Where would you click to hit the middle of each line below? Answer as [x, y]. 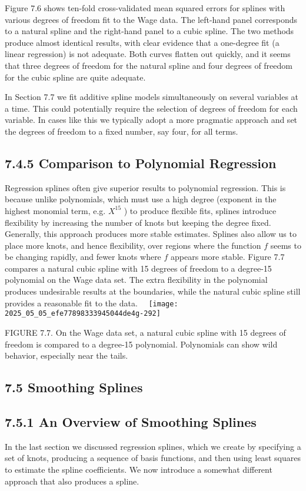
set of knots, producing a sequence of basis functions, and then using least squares [153, 458]
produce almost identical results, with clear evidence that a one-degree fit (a [142, 42]
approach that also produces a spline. [72, 481]
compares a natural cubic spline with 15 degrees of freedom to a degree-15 [138, 268]
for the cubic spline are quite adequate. [75, 77]
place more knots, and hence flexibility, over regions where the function [133, 245]
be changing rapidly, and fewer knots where [83, 257]
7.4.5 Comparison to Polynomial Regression [141, 163]
